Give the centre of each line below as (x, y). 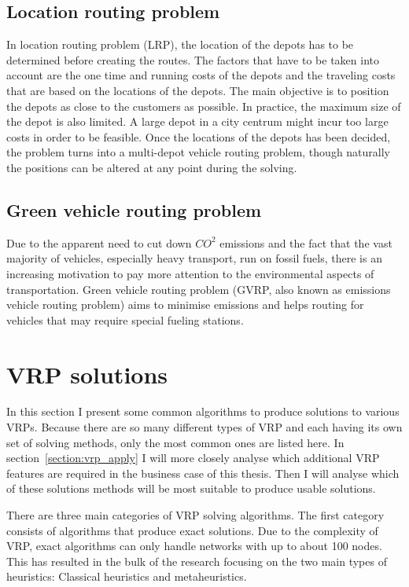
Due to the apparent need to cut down (99, 242)
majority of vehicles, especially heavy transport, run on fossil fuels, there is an (194, 258)
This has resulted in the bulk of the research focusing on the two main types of (197, 561)
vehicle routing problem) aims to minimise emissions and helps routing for (185, 305)
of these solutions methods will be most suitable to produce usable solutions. (191, 488)
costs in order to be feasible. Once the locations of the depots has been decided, (199, 136)
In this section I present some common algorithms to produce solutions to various (203, 411)
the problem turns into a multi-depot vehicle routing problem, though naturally (199, 152)
